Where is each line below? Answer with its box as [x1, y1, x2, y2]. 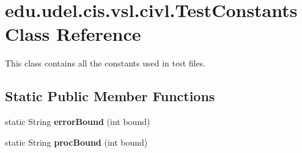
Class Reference [5, 21, 141, 46]
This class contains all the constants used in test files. [5, 57, 206, 69]
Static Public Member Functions [5, 87, 215, 105]
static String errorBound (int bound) [5, 115, 150, 128]
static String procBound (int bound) [5, 135, 148, 148]
